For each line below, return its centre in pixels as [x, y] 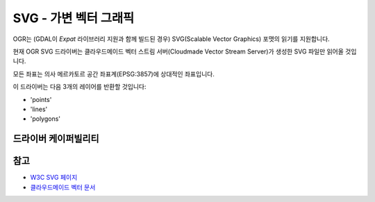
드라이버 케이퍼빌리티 [56, 139]
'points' [41, 99]
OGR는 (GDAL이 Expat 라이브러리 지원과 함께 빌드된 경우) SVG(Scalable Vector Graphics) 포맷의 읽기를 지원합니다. [171, 39]
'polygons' [45, 119]
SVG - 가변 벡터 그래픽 [74, 18]
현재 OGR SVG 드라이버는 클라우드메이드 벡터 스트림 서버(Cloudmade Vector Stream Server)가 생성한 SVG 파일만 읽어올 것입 [185, 51]
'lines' [39, 109]
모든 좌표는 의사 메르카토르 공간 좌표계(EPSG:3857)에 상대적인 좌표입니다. [114, 74]
